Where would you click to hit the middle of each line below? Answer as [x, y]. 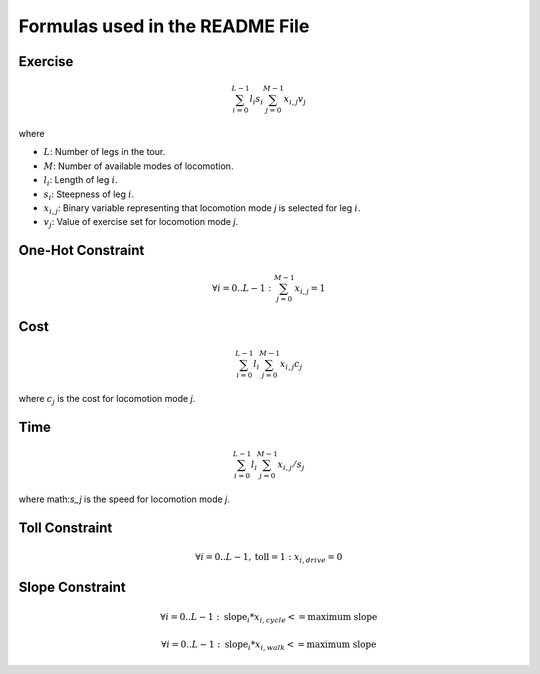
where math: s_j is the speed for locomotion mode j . [124, 499]
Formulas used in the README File [164, 26]
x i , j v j [295, 100]
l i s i [256, 100]
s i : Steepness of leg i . [89, 195]
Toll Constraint [65, 527]
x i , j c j [291, 365]
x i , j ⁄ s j [291, 466]
